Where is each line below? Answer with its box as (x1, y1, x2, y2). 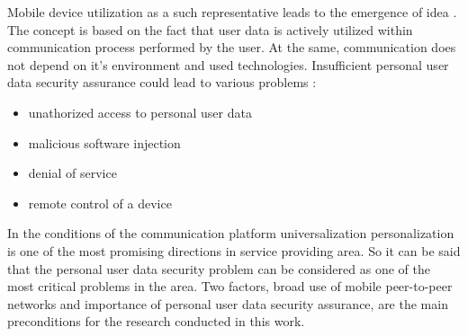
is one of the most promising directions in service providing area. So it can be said (7, 241, 461, 260)
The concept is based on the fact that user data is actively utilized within (7, 20, 413, 39)
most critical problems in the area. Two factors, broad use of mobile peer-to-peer (7, 277, 453, 296)
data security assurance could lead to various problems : (7, 73, 317, 92)
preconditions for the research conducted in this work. (7, 312, 305, 331)
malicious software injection (28, 133, 181, 152)
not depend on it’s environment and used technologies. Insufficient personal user (7, 55, 449, 74)
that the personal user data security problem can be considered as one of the (7, 259, 430, 278)
